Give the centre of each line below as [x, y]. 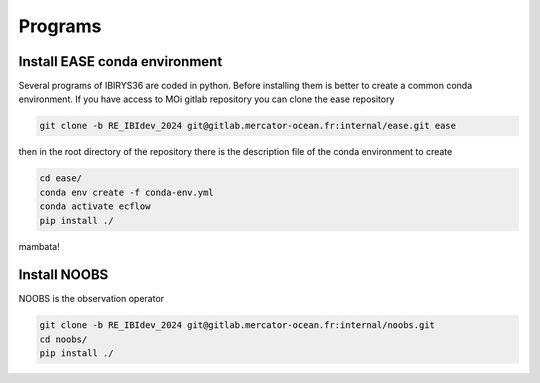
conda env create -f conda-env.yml [126, 192]
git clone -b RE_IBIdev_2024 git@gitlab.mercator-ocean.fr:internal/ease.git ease [248, 126]
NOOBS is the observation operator [91, 299]
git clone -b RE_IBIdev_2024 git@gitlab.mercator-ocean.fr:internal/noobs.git [237, 325]
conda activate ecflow [95, 206]
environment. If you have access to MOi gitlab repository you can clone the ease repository [206, 99]
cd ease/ [61, 178]
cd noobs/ [63, 339]
